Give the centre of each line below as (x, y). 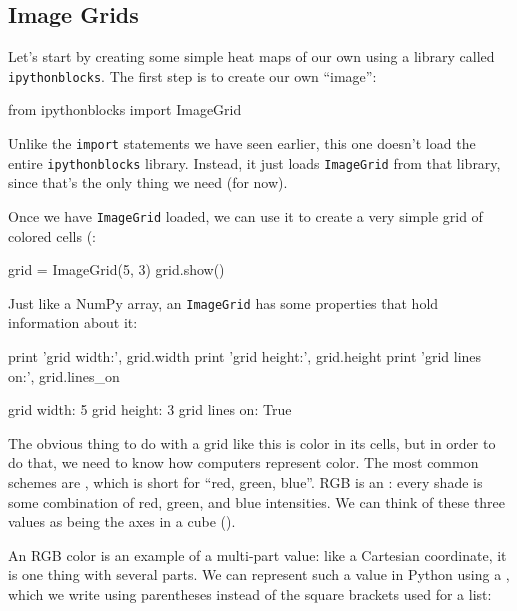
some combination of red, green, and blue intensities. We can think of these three (257, 501)
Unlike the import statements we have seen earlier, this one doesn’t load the (242, 143)
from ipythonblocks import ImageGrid (125, 109)
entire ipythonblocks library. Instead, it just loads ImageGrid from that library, (254, 162)
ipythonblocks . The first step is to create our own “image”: (192, 75)
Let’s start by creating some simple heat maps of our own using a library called (251, 56)
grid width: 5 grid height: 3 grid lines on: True (150, 409)
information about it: (73, 322)
